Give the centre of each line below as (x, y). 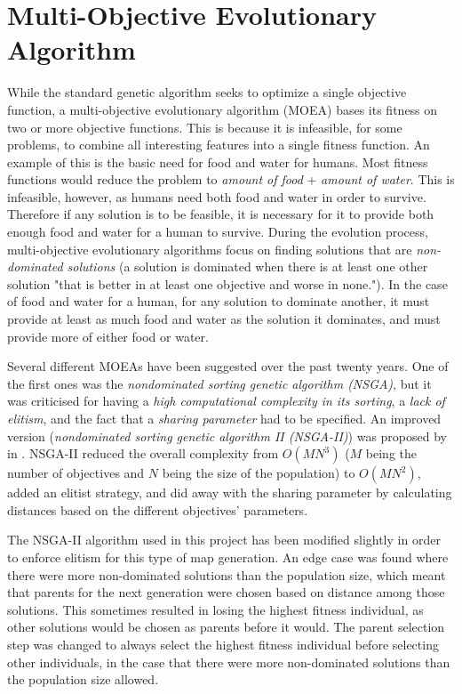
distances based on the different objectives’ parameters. (158, 509)
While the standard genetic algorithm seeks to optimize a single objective (207, 92)
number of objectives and (76, 473)
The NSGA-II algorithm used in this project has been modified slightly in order (224, 540)
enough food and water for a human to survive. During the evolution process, (218, 232)
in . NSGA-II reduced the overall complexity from (143, 453)
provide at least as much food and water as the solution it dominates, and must (224, 319)
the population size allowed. (83, 679)
